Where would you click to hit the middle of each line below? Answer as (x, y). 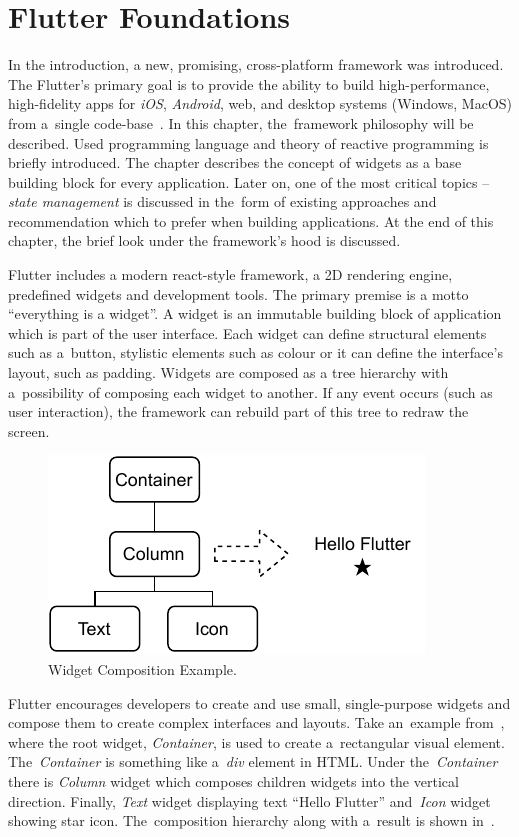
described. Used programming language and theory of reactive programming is (248, 142)
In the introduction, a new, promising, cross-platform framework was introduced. (256, 64)
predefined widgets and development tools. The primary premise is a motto (238, 293)
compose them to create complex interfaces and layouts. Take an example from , (256, 722)
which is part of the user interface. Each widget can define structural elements (247, 332)
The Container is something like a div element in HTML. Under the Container (253, 761)
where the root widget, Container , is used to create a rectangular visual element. (256, 741)
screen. (29, 430)
